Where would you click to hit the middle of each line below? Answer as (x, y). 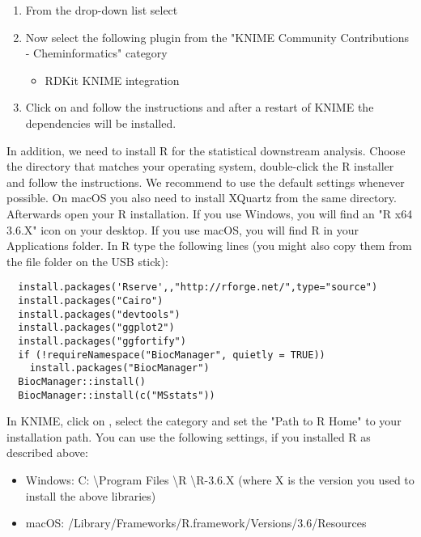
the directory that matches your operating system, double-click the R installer (200, 166)
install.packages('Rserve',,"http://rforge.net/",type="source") (198, 288)
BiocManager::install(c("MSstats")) (117, 395)
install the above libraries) (91, 495)
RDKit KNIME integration (112, 80)
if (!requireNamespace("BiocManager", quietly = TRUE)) (172, 355)
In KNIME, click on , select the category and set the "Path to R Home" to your (204, 421)
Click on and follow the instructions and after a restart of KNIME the (200, 107)
